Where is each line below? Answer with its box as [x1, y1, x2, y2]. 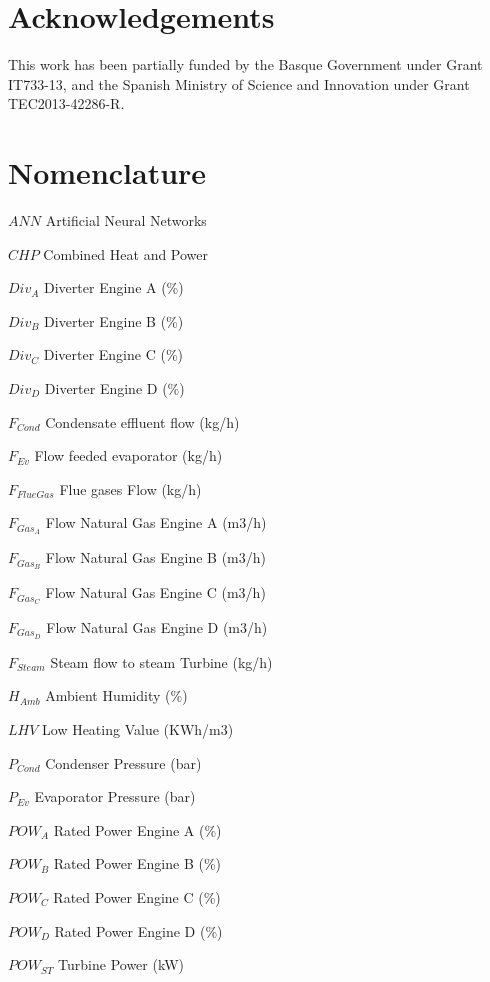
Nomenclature [8, 152, 207, 193]
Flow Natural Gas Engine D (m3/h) [46, 616, 268, 637]
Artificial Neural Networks [45, 210, 207, 231]
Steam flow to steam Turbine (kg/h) [50, 651, 273, 672]
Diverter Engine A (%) [44, 277, 184, 298]
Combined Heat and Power [43, 243, 209, 264]
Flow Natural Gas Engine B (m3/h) [45, 547, 266, 568]
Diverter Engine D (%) [44, 378, 185, 398]
